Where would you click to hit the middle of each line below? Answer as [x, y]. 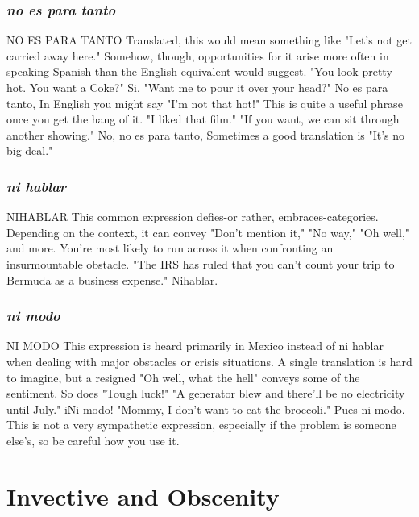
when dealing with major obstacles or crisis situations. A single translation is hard [209, 361]
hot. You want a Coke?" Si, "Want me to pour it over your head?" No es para [197, 87]
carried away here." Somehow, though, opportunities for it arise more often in [198, 55]
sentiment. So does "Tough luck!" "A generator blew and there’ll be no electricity [206, 393]
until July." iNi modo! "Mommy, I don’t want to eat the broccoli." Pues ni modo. [206, 409]
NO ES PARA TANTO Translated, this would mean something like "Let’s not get [209, 40]
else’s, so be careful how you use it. [93, 440]
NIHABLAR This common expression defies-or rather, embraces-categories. [193, 217]
